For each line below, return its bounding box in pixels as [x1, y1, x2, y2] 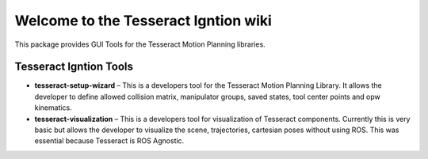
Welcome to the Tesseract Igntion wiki [14, 12, 273, 29]
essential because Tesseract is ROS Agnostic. [34, 136, 185, 146]
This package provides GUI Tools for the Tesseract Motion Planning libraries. [14, 40, 266, 49]
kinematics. [34, 103, 73, 112]
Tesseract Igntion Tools [14, 60, 134, 74]
